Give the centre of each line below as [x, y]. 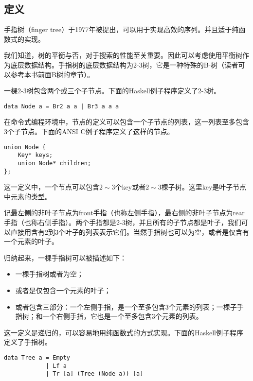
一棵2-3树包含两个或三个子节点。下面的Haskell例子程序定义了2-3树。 [112, 91]
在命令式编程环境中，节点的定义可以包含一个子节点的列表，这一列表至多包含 [126, 122]
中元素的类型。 [28, 196]
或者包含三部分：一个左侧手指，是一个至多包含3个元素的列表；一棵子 [126, 306]
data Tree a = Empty [37, 357]
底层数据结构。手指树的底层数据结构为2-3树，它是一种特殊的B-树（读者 [124, 64]
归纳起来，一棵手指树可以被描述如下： [65, 257]
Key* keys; [35, 155]
